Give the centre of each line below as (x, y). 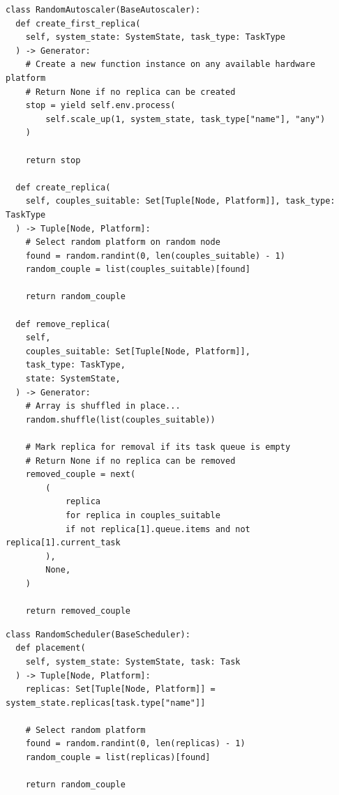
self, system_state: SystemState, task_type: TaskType (155, 37)
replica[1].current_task (63, 543)
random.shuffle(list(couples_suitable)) (120, 419)
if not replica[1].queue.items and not (158, 529)
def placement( (51, 648)
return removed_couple (78, 611)
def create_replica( (63, 187)
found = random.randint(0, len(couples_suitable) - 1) (155, 256)
